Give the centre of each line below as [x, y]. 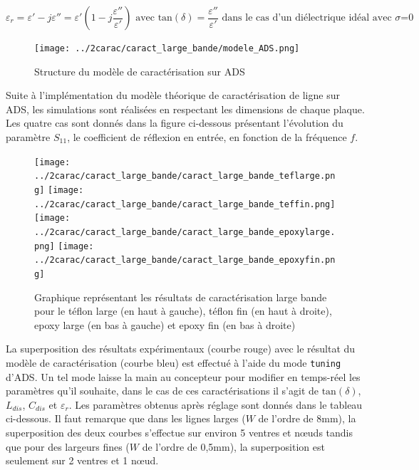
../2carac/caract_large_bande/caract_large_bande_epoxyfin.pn [185, 260]
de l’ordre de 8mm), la [307, 418]
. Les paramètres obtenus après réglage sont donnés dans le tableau [216, 404]
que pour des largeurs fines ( [68, 446]
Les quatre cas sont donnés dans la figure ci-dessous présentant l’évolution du [175, 123]
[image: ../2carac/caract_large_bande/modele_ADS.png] [167, 48]
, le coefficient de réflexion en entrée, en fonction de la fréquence [207, 137]
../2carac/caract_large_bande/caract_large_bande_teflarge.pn [185, 176]
